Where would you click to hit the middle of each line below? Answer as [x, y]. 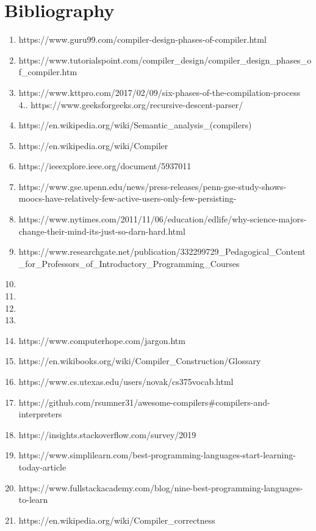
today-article [42, 467]
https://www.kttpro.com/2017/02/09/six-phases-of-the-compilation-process [160, 92]
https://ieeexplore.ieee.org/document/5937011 [105, 166]
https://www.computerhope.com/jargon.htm [102, 340]
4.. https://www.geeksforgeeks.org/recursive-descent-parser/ [131, 104]
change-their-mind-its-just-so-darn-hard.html [102, 231]
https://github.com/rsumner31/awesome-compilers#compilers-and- [144, 402]
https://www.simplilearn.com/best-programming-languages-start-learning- [157, 455]
